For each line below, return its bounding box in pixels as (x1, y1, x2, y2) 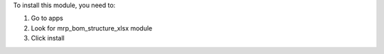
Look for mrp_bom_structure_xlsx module (31, 23, 153, 32)
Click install (31, 34, 65, 43)
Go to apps (31, 14, 63, 23)
